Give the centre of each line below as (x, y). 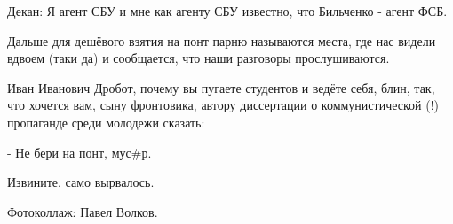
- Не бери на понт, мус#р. (79, 152)
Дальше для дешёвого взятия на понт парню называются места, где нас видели (222, 40)
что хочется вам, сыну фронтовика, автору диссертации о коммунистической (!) (223, 105)
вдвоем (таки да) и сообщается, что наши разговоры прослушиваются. (199, 58)
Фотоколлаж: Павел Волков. (83, 211)
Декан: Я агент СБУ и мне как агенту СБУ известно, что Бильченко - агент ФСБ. (227, 11)
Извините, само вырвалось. (81, 182)
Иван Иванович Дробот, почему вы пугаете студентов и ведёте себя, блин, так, (221, 87)
